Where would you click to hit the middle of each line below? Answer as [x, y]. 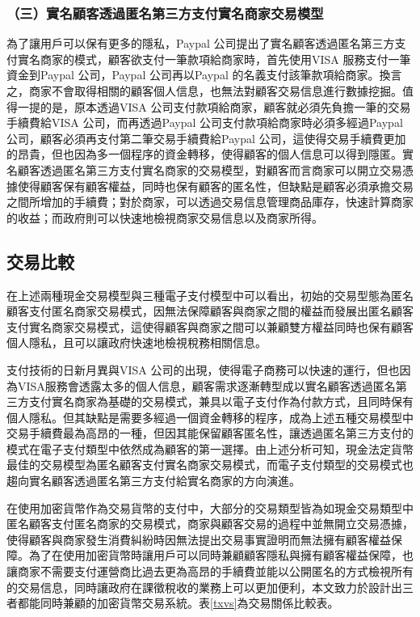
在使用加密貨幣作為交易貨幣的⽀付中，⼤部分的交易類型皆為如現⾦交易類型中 [210, 507]
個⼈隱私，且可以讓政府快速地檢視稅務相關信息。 [136, 342]
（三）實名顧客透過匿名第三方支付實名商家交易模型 [165, 13]
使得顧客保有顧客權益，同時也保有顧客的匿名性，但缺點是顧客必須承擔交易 [215, 186]
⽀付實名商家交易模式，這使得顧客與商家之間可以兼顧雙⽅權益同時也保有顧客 [210, 326]
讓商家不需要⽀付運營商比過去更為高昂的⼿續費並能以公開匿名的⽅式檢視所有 [210, 571]
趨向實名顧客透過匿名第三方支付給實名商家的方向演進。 [153, 481]
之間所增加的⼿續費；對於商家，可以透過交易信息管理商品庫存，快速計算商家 [210, 202]
